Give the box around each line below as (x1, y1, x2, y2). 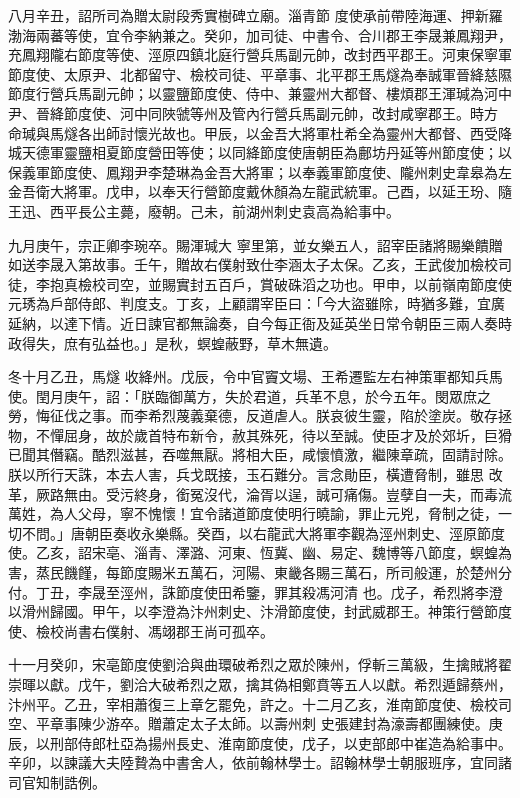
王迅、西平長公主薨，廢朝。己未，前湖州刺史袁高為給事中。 (8, 200, 400, 221)
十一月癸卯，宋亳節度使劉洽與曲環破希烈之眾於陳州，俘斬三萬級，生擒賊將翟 (8, 654, 512, 675)
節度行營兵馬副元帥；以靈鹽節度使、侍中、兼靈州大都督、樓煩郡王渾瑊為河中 (8, 83, 512, 104)
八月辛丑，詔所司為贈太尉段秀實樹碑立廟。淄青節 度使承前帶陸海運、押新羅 (8, 5, 503, 25)
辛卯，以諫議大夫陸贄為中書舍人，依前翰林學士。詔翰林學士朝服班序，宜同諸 (8, 752, 512, 773)
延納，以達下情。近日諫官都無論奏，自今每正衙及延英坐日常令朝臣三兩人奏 (8, 312, 498, 333)
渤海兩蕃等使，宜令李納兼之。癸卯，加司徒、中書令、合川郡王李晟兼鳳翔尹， (8, 24, 512, 45)
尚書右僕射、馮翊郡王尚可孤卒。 (63, 620, 274, 641)
